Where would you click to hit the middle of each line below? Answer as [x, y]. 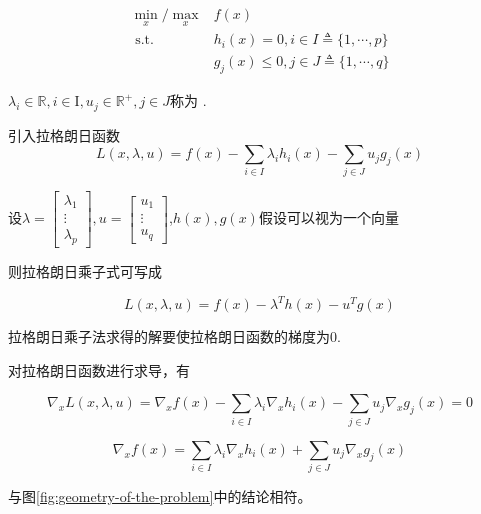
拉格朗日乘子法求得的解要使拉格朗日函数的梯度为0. [174, 336]
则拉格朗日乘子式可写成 [85, 271]
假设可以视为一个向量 [328, 217]
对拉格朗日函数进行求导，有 [99, 369]
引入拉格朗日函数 [64, 134]
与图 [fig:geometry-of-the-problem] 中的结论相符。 [160, 496]
